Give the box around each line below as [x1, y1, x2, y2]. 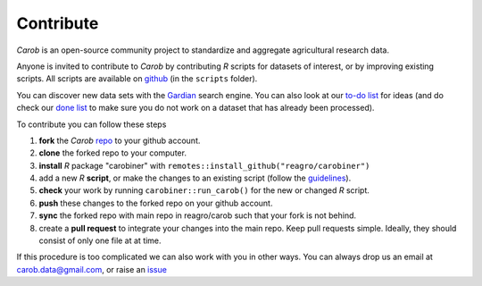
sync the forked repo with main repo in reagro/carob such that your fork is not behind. [38, 210, 357, 221]
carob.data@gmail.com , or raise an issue [16, 264, 167, 274]
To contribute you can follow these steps [16, 119, 167, 130]
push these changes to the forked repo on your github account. [38, 198, 273, 208]
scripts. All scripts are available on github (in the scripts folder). [16, 73, 258, 84]
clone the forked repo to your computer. [38, 147, 187, 158]
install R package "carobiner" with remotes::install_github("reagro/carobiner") [38, 160, 370, 171]
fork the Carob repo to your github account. [38, 135, 201, 146]
